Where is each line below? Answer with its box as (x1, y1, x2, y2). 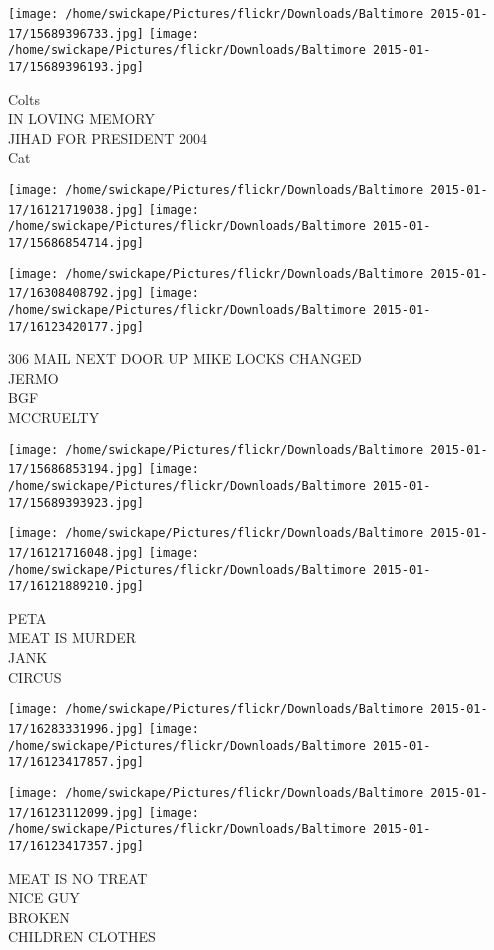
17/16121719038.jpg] (8, 202, 145, 217)
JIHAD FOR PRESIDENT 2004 (8, 127, 207, 148)
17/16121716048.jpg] (8, 545, 145, 560)
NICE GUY (8, 887, 80, 908)
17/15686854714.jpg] (8, 235, 145, 250)
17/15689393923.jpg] (8, 495, 145, 510)
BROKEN (8, 906, 70, 927)
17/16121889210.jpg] (8, 579, 145, 594)
